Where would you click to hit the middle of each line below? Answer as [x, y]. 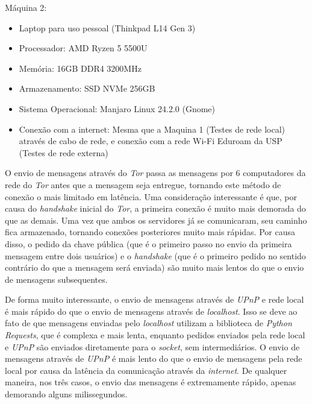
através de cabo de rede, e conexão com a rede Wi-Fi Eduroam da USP [151, 141]
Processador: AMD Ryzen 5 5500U [83, 48]
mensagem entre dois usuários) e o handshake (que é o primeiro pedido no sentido [155, 255]
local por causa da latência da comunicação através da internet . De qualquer [146, 370]
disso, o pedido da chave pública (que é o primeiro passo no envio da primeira [148, 243]
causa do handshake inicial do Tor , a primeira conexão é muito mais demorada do [155, 208]
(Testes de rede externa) [64, 152]
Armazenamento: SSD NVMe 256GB [87, 88]
